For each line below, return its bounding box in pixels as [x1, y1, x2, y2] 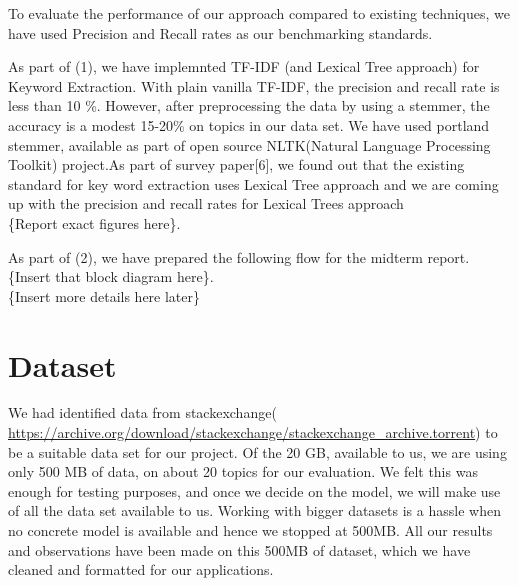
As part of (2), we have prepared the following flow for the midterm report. [8, 246, 470, 267]
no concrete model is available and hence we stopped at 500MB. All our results [8, 520, 493, 540]
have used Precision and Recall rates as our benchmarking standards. [8, 22, 433, 43]
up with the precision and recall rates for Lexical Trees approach [8, 193, 404, 214]
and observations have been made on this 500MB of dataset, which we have [8, 539, 471, 560]
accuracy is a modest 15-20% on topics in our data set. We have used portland [8, 114, 490, 135]
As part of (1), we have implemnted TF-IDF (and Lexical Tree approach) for [8, 56, 480, 77]
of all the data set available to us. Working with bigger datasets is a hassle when [8, 500, 501, 521]
